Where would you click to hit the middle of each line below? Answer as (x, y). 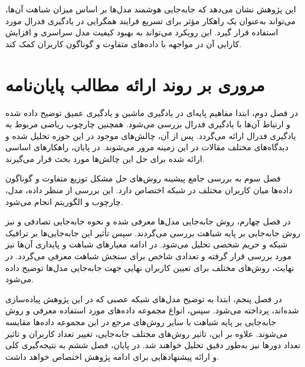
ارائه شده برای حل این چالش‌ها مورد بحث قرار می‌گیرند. (105, 158)
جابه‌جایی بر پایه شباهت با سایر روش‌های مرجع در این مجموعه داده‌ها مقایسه (141, 322)
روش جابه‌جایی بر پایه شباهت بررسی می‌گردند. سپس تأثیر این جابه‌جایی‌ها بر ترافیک (153, 232)
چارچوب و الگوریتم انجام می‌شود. (64, 201)
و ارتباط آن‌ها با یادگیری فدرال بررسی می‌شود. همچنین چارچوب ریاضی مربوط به (148, 124)
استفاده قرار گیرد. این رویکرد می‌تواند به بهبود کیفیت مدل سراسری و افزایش (142, 32)
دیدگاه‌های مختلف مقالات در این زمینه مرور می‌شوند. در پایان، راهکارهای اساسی (147, 147)
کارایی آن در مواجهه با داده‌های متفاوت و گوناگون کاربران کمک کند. (124, 43)
